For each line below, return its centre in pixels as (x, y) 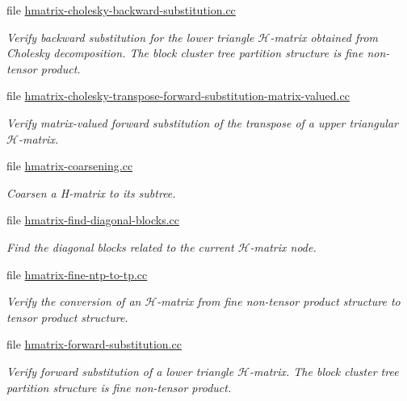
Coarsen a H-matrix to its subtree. (91, 192)
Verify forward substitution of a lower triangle (120, 371)
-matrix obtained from (324, 37)
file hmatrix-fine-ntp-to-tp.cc (77, 274)
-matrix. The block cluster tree (324, 371)
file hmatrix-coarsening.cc (70, 166)
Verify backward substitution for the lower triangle (130, 37)
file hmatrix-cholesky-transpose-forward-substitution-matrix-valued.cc (178, 96)
